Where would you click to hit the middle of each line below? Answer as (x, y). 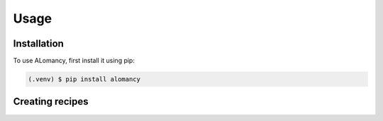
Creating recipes (51, 102)
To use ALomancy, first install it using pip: (74, 61)
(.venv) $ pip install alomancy (84, 79)
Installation (38, 44)
